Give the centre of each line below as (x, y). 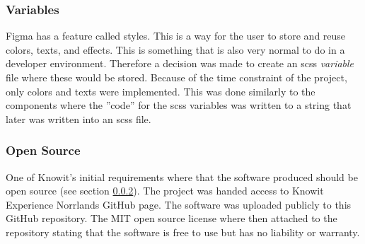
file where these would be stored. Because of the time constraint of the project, (176, 77)
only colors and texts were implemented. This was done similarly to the (161, 91)
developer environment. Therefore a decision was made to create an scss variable (180, 63)
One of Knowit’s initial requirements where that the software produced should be (182, 176)
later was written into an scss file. (79, 118)
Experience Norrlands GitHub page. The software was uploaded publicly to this (179, 204)
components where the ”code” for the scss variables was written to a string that (179, 105)
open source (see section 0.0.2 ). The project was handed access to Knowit (165, 191)
